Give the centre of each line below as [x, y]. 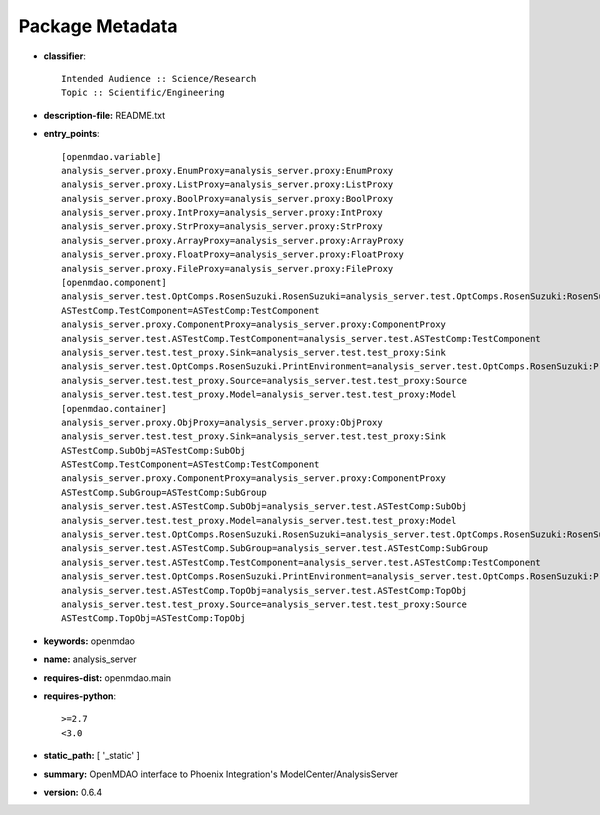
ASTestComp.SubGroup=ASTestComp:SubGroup [164, 492]
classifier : [65, 56]
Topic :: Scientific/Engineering [143, 93]
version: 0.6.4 [73, 792]
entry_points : [71, 134]
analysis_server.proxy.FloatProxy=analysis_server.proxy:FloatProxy [232, 254]
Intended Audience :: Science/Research [159, 78]
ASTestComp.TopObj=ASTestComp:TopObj [154, 618]
